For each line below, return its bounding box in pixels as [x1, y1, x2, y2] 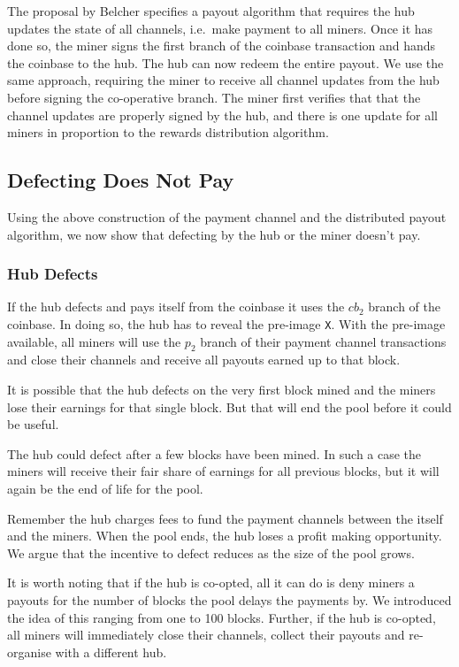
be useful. [7, 415, 59, 433]
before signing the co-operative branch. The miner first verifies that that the [7, 88, 421, 106]
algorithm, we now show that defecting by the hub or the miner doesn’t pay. [7, 225, 421, 243]
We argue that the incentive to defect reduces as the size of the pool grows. [7, 543, 415, 562]
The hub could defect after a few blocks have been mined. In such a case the [7, 444, 422, 463]
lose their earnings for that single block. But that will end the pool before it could [7, 397, 452, 416]
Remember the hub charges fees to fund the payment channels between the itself [7, 509, 443, 527]
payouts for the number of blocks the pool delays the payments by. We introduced [7, 590, 452, 609]
